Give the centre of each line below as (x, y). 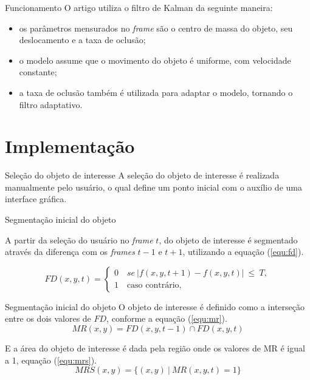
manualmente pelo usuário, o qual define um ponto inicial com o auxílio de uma (153, 187)
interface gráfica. (36, 199)
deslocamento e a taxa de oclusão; (82, 40)
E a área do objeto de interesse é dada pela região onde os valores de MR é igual (155, 348)
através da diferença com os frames (70, 252)
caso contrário (153, 286)
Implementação (70, 146)
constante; (38, 72)
